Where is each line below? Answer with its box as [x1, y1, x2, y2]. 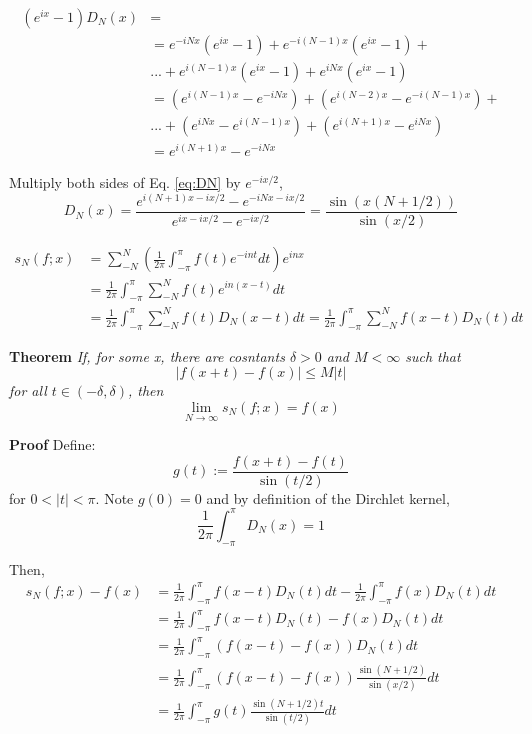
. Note [95, 487, 134, 508]
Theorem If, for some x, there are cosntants [9, 345, 285, 366]
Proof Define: [9, 434, 96, 455]
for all [9, 380, 47, 401]
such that [405, 345, 461, 366]
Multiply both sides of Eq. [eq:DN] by [9, 172, 241, 193]
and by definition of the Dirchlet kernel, [206, 487, 450, 508]
